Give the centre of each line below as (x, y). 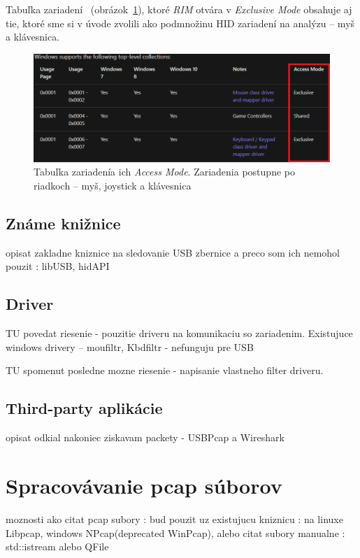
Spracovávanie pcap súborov (144, 486)
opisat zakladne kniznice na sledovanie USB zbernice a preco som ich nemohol (173, 252)
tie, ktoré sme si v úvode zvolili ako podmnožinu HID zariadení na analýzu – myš (180, 23)
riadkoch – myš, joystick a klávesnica (113, 186)
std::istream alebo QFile (57, 546)
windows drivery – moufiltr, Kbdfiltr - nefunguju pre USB (130, 346)
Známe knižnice (63, 223)
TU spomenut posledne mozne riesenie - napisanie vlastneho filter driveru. (165, 370)
